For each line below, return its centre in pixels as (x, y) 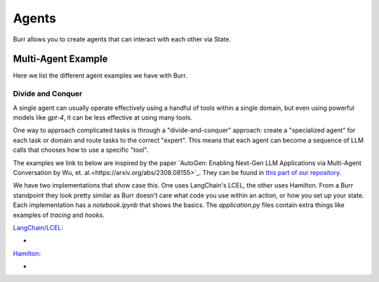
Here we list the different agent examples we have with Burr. (100, 76)
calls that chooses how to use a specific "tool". (81, 150)
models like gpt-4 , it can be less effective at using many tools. (103, 117)
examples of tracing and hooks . (59, 215)
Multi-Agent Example (60, 59)
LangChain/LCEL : (38, 227)
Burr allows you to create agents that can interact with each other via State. (122, 39)
